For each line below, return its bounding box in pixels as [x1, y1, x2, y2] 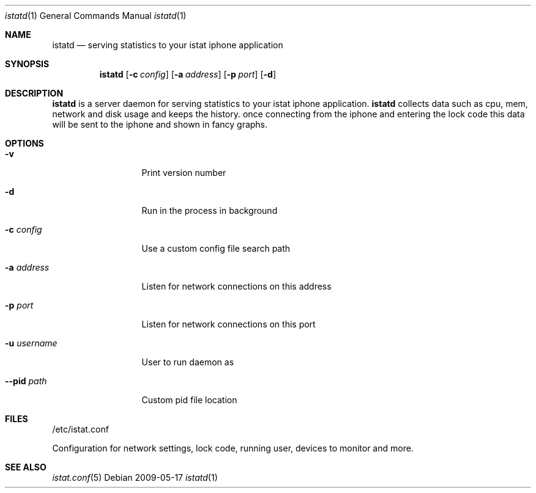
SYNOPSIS [5, 59, 50, 69]
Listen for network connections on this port [141, 319, 316, 329]
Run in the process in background [141, 205, 278, 216]
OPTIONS [5, 138, 44, 148]
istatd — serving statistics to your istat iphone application [52, 40, 283, 50]
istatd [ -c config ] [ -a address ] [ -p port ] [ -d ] [99, 69, 276, 79]
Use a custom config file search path [141, 243, 291, 254]
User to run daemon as [141, 357, 234, 367]
